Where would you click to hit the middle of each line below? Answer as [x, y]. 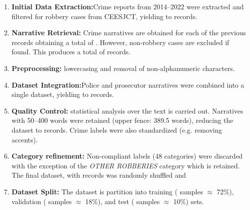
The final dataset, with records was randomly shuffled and [99, 175]
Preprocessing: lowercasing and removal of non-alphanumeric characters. [123, 68]
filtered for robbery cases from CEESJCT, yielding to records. [104, 16]
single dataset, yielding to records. [63, 94]
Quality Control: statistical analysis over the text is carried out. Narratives [127, 110]
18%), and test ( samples [123, 201]
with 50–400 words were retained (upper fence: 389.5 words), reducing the [122, 120]
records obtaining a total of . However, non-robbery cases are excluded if [120, 42]
